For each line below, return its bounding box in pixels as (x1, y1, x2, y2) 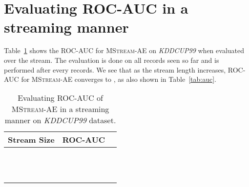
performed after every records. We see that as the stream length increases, (4, 64, 226, 75)
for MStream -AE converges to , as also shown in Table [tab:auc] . (21, 74, 216, 84)
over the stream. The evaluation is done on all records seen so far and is (4, 55, 219, 65)
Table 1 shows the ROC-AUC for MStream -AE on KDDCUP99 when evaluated (4, 45, 245, 56)
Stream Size (8, 133, 55, 145)
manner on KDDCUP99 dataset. (4, 114, 116, 126)
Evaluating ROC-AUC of (18, 92, 103, 103)
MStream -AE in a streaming (11, 103, 109, 114)
